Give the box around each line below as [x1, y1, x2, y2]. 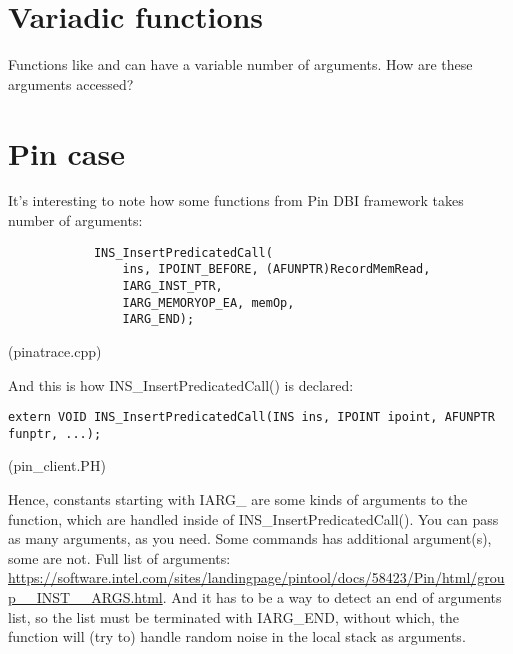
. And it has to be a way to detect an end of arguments [162, 586, 502, 607]
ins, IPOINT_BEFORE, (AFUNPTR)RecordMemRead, [122, 262, 431, 277]
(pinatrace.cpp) [8, 340, 102, 361]
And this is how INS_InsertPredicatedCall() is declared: [8, 374, 354, 395]
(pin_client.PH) [8, 455, 106, 476]
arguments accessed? [8, 73, 134, 94]
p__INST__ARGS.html [8, 586, 163, 607]
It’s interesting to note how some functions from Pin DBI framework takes [8, 190, 464, 211]
